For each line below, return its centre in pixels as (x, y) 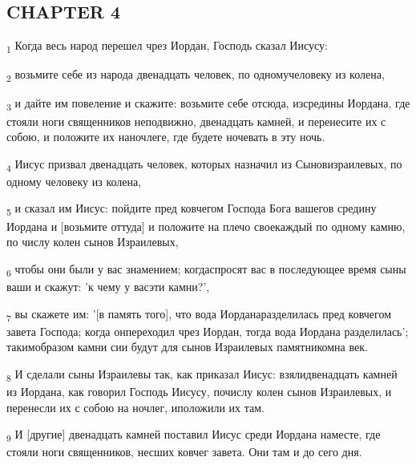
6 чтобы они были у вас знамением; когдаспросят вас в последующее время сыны (206, 269)
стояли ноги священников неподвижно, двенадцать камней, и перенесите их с (196, 121)
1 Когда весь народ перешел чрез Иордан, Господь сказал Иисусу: (167, 46)
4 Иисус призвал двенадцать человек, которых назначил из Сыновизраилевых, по (204, 164)
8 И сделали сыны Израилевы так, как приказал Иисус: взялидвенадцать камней (202, 374)
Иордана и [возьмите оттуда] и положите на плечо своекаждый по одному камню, (206, 226)
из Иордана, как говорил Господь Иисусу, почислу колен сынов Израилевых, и (199, 391)
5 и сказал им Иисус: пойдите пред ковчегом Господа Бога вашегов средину (192, 209)
